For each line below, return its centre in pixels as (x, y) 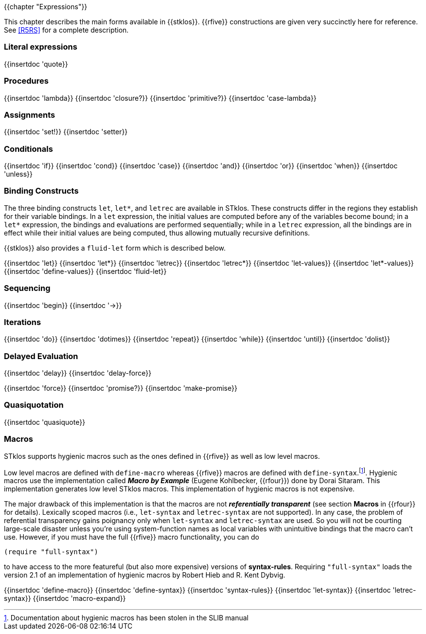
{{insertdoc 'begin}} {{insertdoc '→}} (63, 305)
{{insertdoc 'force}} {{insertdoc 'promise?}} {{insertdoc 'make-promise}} (121, 388)
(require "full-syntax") (51, 552)
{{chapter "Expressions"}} (46, 7)
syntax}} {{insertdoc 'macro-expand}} (65, 598)
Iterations (23, 322)
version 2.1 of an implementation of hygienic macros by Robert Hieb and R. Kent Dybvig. (145, 575)
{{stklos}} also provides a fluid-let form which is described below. (115, 248)
